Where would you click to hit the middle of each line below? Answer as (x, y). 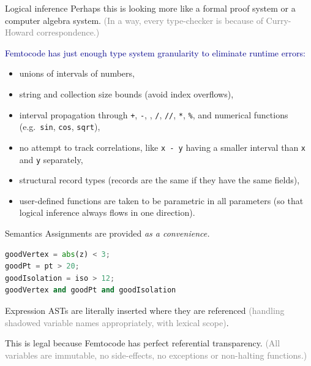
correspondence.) (68, 32)
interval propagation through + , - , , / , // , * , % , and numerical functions (154, 114)
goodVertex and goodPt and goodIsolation (91, 290)
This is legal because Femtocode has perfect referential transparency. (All (143, 343)
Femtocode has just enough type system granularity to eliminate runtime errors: (155, 52)
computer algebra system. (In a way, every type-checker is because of (134, 20)
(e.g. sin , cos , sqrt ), (60, 127)
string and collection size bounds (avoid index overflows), (126, 93)
